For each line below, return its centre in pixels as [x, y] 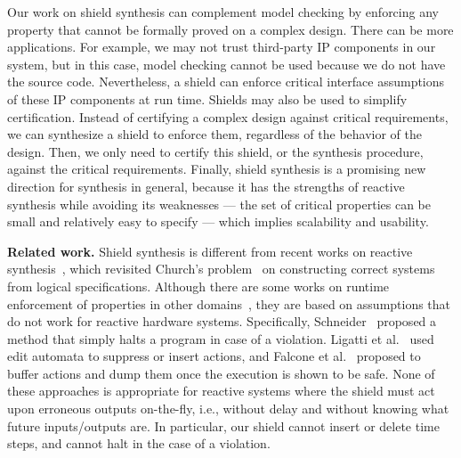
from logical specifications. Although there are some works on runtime [198, 286]
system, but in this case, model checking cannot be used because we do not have [226, 64]
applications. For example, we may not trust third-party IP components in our [222, 47]
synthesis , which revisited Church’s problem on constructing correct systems [221, 269]
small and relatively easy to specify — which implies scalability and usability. [218, 221]
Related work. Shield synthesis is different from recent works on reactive [210, 251]
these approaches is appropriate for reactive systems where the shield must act [221, 391]
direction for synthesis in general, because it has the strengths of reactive [206, 186]
